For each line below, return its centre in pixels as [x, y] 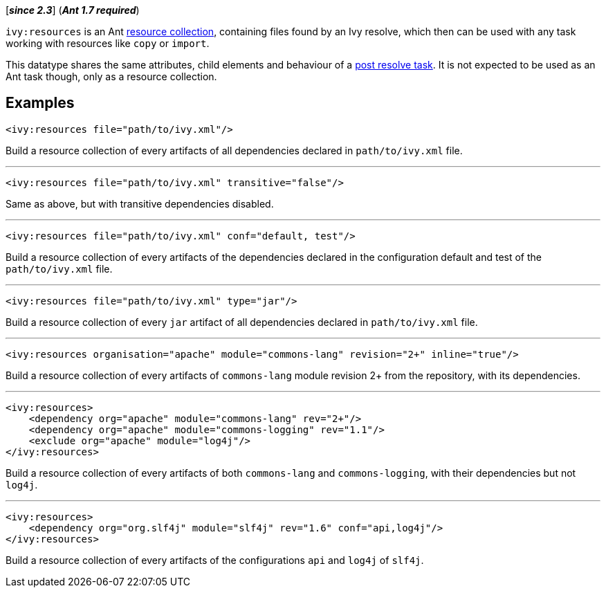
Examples [40, 103]
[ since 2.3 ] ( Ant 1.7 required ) [73, 10]
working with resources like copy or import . [108, 43]
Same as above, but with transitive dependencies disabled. [140, 203]
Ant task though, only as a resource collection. [111, 76]
